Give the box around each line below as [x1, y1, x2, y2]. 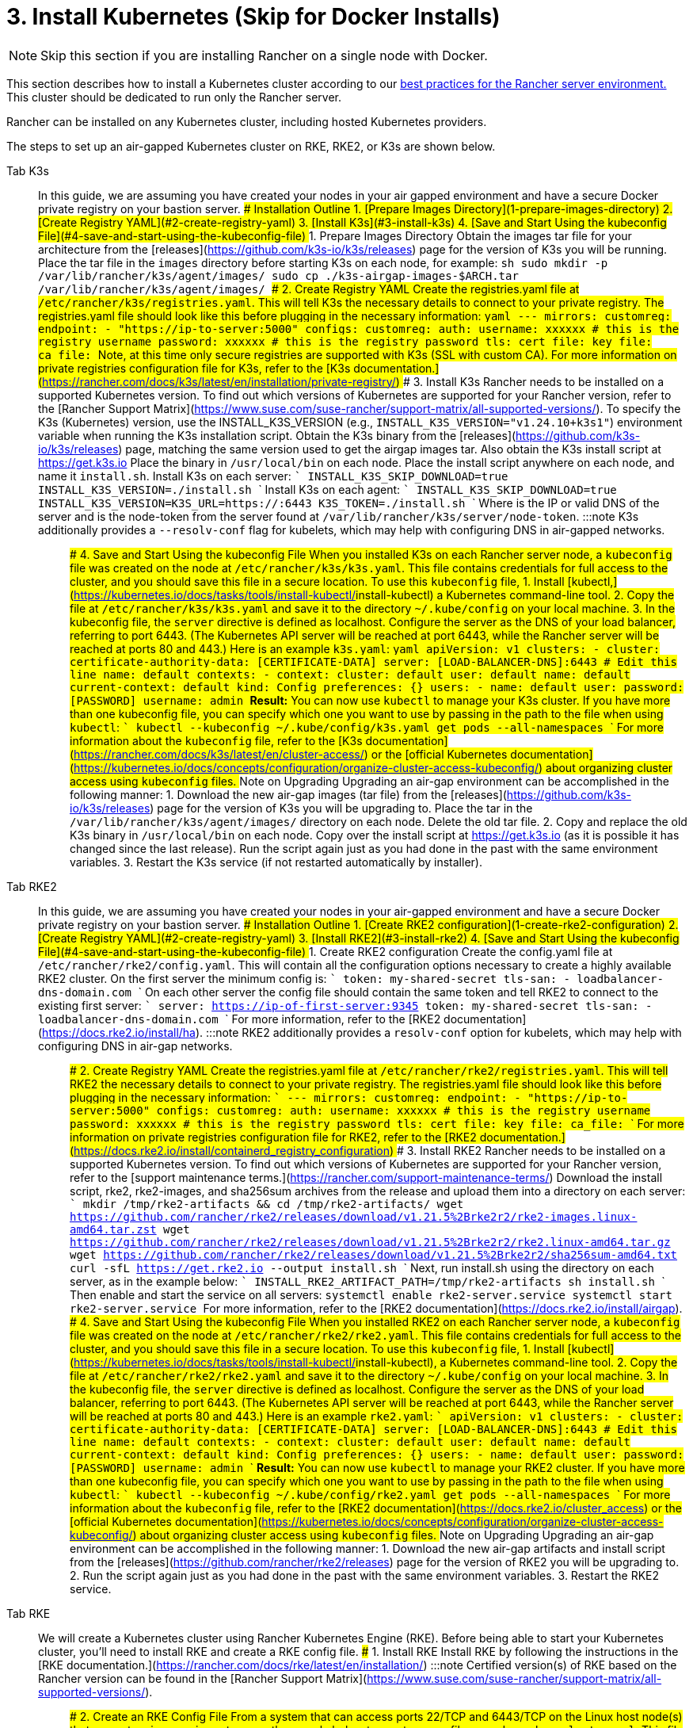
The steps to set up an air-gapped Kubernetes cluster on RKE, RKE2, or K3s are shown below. [6, 139, 496, 153]
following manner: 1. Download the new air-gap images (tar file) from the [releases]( [70, 787, 507, 801]
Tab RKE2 [6, 879, 57, 893]
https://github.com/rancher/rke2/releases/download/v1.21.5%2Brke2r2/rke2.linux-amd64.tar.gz [70, 1235, 671, 1248]
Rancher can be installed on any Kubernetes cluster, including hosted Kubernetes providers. [6, 114, 487, 128]
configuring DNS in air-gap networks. [38, 1038, 233, 1053]
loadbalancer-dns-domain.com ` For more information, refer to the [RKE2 [38, 1011, 441, 1026]
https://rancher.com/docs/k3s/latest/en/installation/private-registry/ [42, 374, 396, 388]
